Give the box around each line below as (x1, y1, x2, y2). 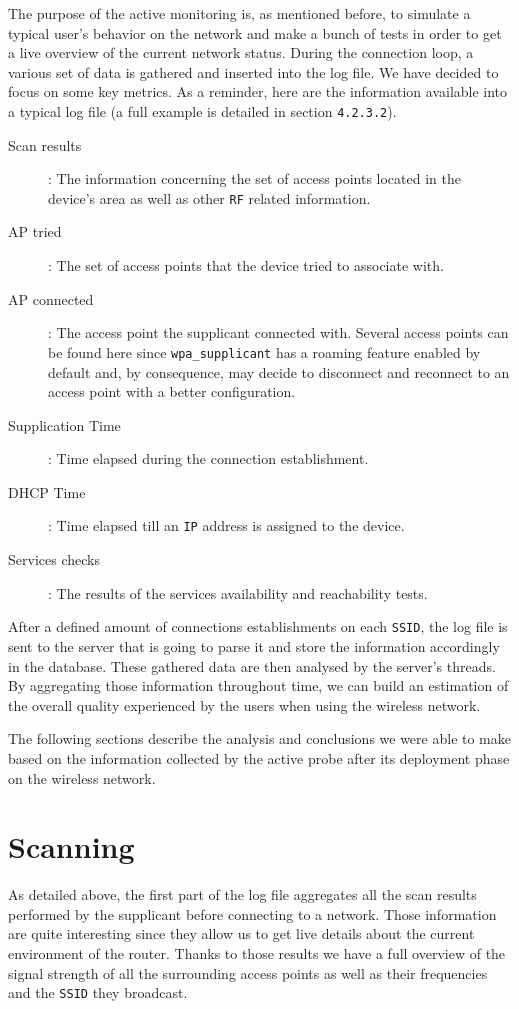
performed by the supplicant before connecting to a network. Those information (8, 903, 497, 924)
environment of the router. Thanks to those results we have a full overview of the (8, 943, 506, 964)
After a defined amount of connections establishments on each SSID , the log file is (8, 616, 508, 637)
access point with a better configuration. (48, 381, 296, 402)
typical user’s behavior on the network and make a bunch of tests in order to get (8, 22, 502, 43)
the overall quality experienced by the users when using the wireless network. (8, 694, 481, 715)
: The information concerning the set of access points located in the (48, 168, 461, 189)
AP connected (8, 288, 94, 309)
